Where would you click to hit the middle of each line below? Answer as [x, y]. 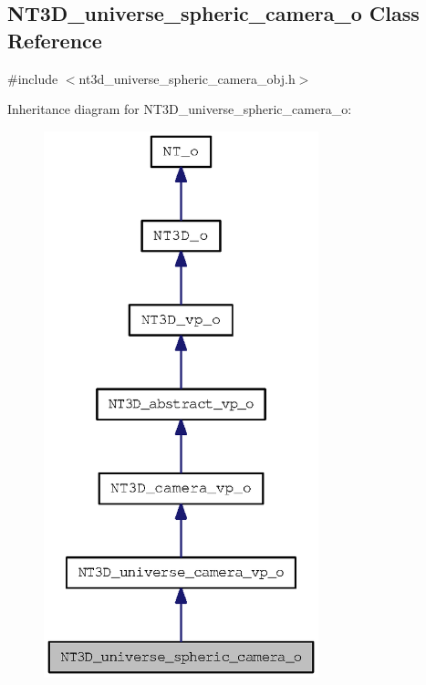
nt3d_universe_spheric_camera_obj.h [187, 78]
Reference [55, 40]
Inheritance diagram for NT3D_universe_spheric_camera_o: [180, 109]
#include [33, 78]
